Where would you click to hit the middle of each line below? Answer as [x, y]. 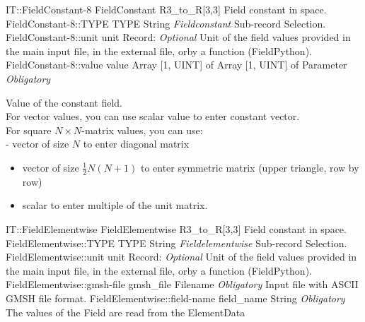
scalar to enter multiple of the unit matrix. [115, 205]
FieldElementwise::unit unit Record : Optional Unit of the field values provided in [181, 257]
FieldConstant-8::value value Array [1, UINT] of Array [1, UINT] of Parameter [176, 65]
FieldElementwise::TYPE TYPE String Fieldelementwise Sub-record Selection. [176, 243]
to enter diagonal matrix [136, 144]
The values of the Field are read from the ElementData [126, 312]
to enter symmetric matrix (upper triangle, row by [250, 167]
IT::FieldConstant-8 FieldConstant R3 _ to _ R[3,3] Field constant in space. [166, 9]
